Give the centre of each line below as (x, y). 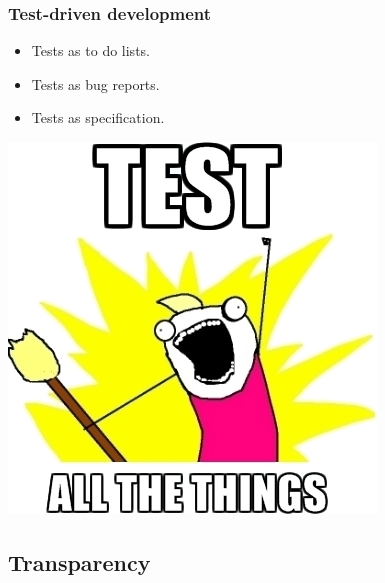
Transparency (79, 561)
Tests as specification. (98, 117)
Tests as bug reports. (95, 83)
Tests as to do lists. (90, 50)
